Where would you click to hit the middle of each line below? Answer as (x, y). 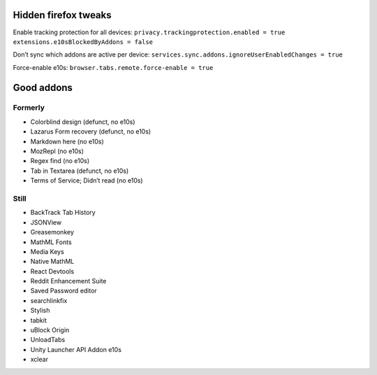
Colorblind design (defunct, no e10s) (83, 122)
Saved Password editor (64, 291)
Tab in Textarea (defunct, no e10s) (80, 171)
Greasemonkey (52, 232)
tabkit (38, 320)
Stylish (40, 311)
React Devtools (52, 271)
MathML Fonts (51, 242)
